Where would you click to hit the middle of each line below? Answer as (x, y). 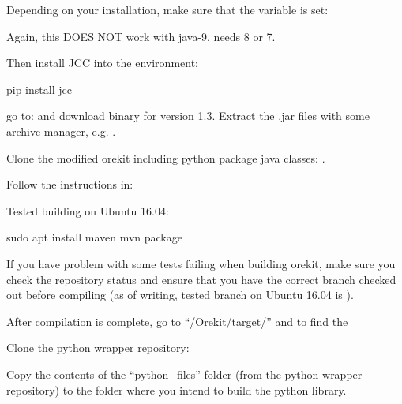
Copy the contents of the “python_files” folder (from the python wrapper (184, 374)
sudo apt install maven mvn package (94, 237)
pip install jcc (39, 89)
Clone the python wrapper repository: (98, 348)
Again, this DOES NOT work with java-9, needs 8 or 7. (141, 36)
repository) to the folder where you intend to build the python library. (177, 389)
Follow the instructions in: (70, 184)
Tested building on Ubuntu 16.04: (88, 210)
